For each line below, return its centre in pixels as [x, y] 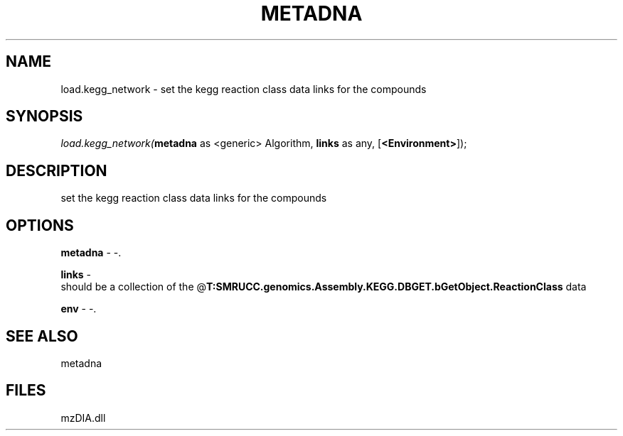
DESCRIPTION [57, 170]
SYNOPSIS [44, 116]
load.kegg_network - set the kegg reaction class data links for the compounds [244, 89]
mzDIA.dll [83, 418]
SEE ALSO [42, 336]
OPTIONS [40, 225]
